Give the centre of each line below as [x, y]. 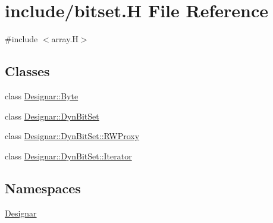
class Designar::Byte [42, 95]
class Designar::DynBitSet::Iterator [68, 156]
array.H [65, 39]
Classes [27, 71]
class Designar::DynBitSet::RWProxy [72, 136]
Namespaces [43, 188]
